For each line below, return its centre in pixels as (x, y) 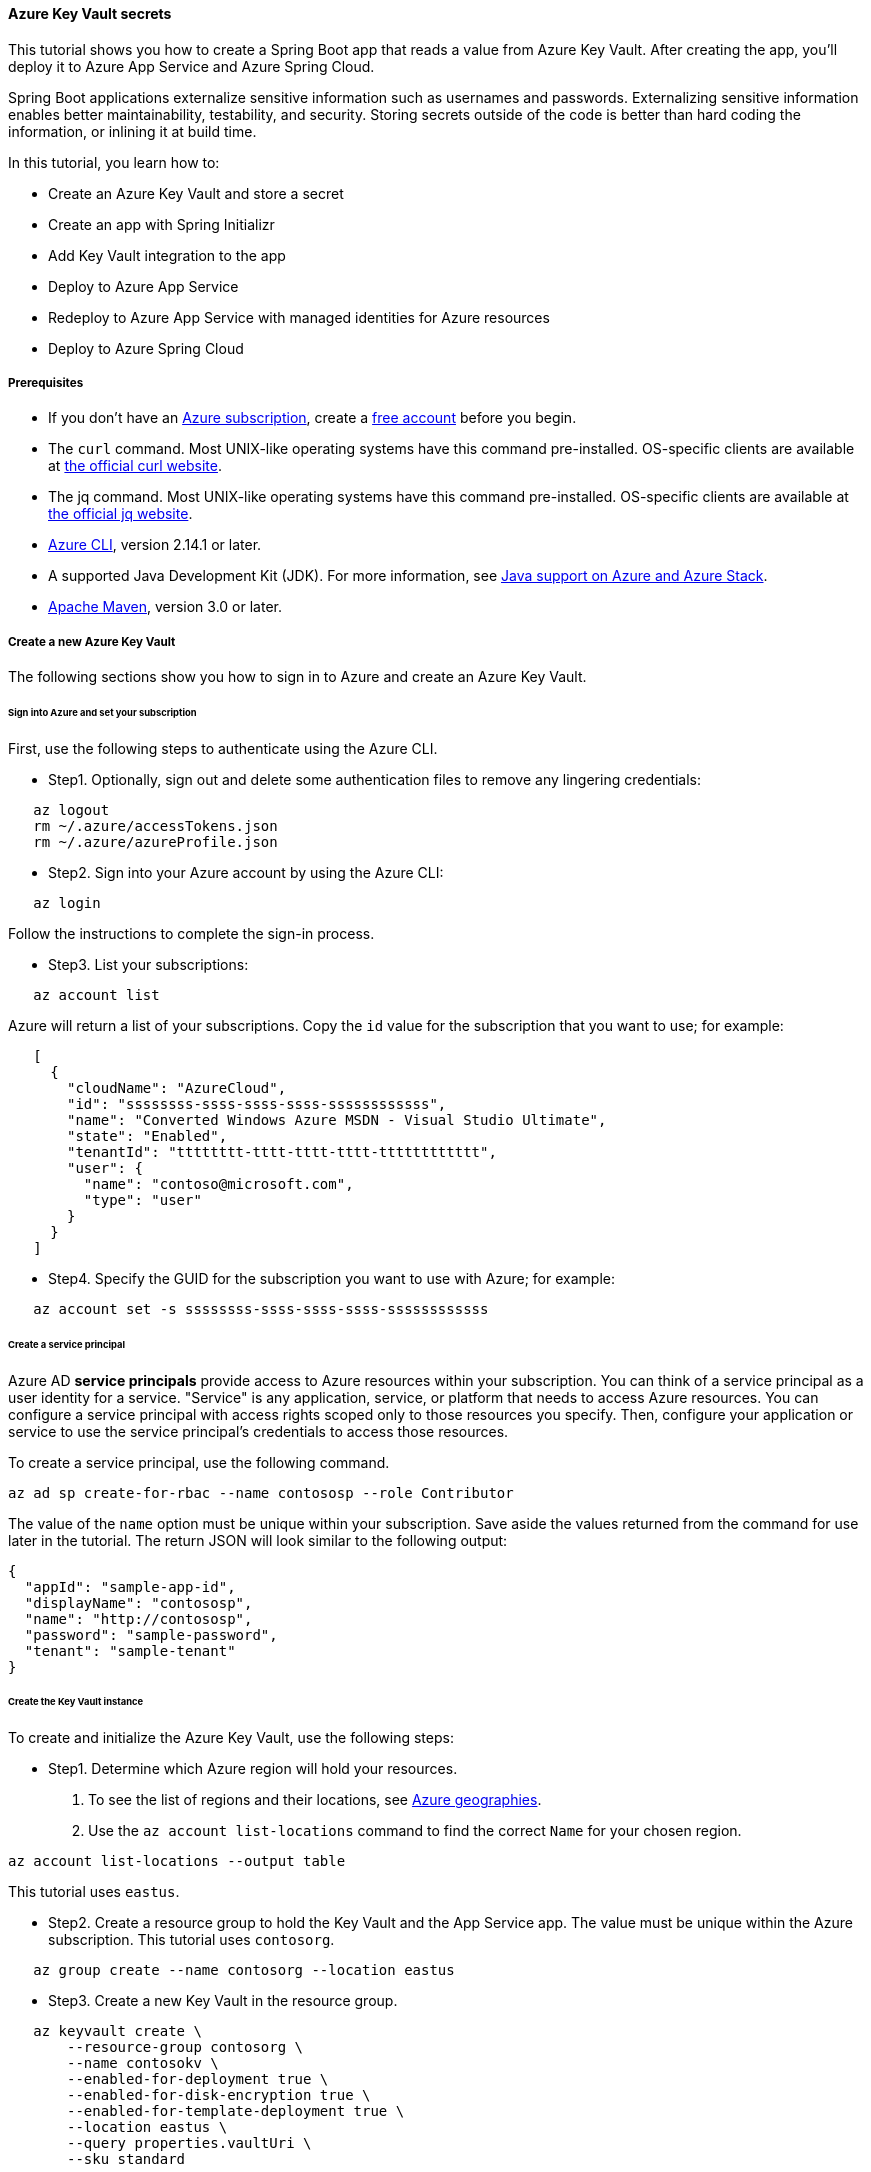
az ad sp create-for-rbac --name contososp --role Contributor (261, 1492)
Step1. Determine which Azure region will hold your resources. (253, 1769)
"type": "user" (142, 1199)
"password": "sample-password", (151, 1634)
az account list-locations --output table (177, 1861)
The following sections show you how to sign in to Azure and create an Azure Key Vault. (297, 677)
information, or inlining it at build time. (132, 131)
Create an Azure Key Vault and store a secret (196, 193)
